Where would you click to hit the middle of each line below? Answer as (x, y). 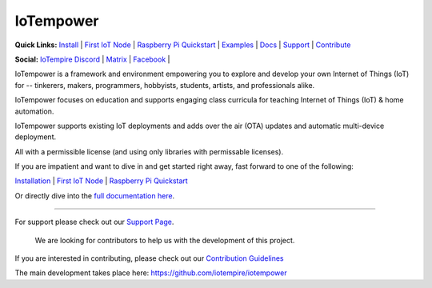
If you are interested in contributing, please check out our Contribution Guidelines (149, 258)
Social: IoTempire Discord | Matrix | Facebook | (92, 59)
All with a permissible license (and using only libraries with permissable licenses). (149, 151)
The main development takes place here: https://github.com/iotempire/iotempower (151, 273)
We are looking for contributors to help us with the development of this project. (165, 240)
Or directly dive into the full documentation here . (95, 195)
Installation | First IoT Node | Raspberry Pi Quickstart (101, 181)
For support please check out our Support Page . (94, 222)
